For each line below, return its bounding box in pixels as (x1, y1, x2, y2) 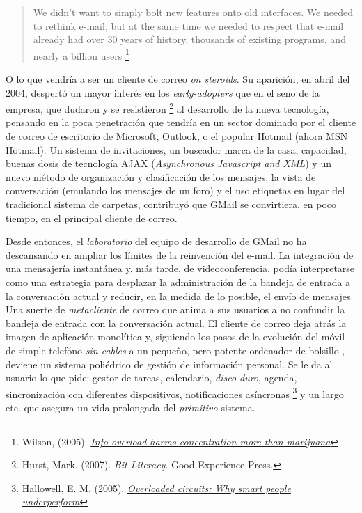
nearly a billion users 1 (33, 46, 129, 63)
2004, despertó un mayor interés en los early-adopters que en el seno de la (6, 85, 320, 100)
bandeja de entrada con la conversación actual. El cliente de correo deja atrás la (6, 315, 347, 330)
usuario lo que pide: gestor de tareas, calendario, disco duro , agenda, (6, 370, 297, 385)
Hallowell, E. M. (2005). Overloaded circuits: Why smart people (22, 480, 291, 495)
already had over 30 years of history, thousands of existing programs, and (33, 32, 346, 47)
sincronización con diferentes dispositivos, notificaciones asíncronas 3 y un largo (6, 384, 344, 401)
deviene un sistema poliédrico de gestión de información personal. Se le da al (6, 356, 333, 371)
